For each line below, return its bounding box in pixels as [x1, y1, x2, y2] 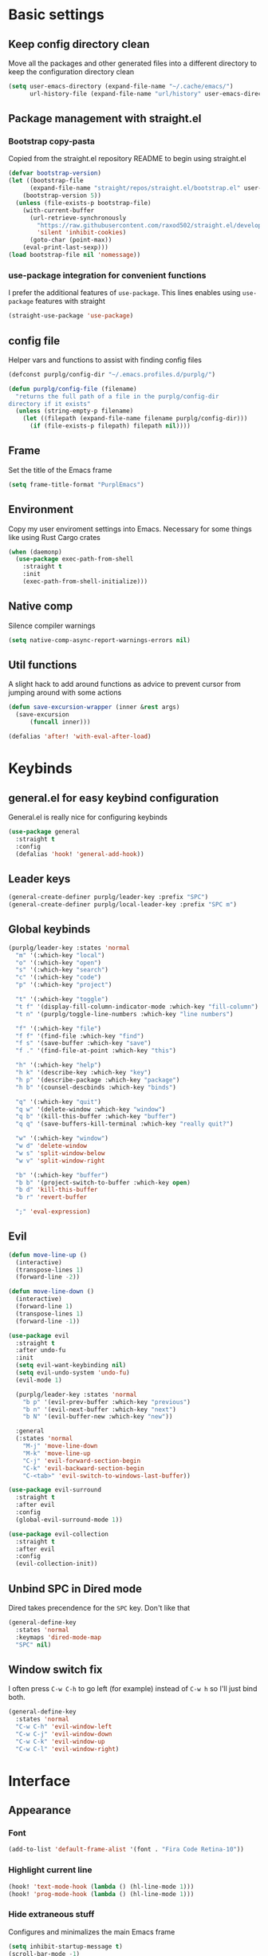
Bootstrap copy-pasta [8, 136, 96, 147]
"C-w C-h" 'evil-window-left [15, 1723, 112, 1731]
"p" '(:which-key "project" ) [15, 981, 112, 989]
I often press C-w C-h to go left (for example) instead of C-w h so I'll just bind [8, 1684, 258, 1694]
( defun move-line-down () [8, 1288, 94, 1295]
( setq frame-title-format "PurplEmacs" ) [8, 480, 145, 488]
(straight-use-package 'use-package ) [8, 312, 134, 320]
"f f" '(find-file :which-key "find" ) [15, 1031, 145, 1040]
